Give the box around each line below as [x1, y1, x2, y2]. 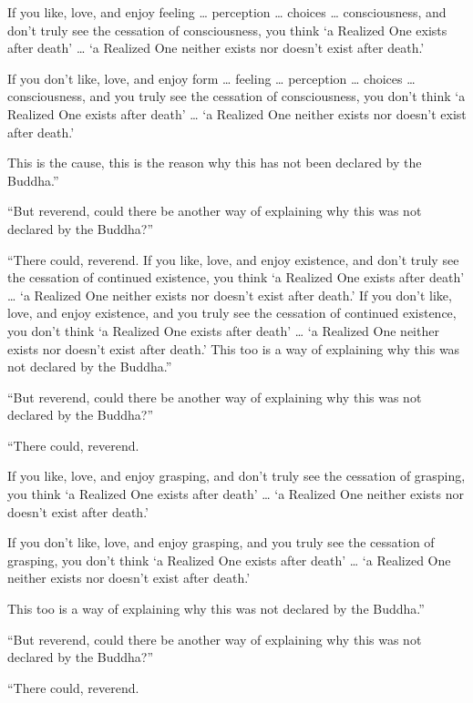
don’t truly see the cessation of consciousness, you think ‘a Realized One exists [7, 20, 447, 39]
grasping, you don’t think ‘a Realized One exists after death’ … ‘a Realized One [7, 550, 451, 569]
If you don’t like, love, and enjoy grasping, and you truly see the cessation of [7, 533, 435, 552]
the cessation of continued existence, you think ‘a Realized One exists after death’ [7, 268, 465, 287]
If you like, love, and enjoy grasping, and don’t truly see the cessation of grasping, [7, 466, 466, 485]
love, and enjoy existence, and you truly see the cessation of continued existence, [7, 303, 457, 322]
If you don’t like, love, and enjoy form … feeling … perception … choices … [7, 68, 416, 87]
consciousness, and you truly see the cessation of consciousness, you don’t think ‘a [7, 87, 466, 106]
